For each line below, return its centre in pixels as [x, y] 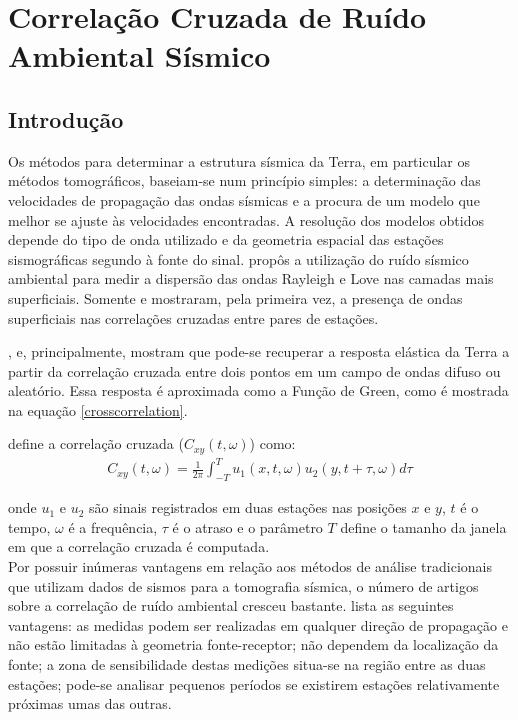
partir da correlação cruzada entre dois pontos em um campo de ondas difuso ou [254, 370]
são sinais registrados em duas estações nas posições [248, 507]
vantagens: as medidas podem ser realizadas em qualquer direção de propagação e [258, 624]
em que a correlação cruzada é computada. [139, 546]
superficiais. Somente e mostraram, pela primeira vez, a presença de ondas [235, 297]
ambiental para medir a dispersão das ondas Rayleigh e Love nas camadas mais [251, 278]
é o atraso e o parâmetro [247, 526]
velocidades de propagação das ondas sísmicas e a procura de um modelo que [244, 199]
